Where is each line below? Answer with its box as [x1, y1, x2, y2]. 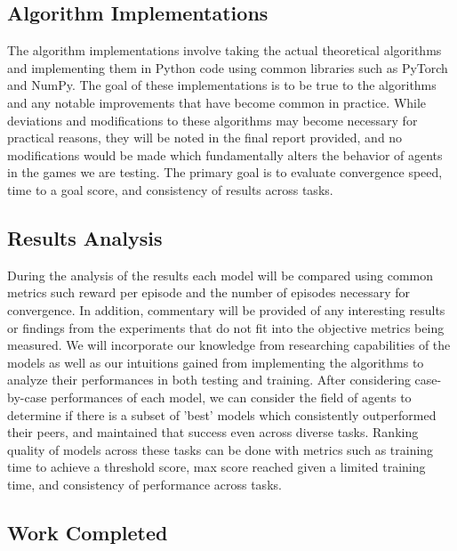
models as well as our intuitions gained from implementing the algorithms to [7, 352, 424, 371]
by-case [7, 387, 47, 406]
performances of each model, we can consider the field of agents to [51, 387, 412, 406]
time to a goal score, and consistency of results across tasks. [7, 180, 333, 199]
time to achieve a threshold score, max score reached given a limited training [7, 458, 426, 476]
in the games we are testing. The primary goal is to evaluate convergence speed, [7, 163, 443, 182]
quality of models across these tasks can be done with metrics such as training [7, 440, 434, 458]
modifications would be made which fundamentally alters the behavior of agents [7, 145, 443, 164]
